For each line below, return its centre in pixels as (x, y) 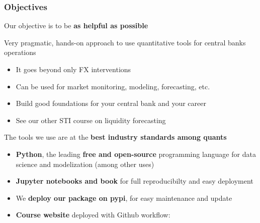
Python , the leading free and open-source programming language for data (136, 154)
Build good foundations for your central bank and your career (111, 103)
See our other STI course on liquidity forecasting (91, 120)
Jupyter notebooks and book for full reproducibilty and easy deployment (135, 181)
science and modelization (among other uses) (85, 164)
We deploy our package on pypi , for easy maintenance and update (124, 198)
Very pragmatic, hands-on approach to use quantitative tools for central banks (125, 42)
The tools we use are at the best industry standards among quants (115, 137)
